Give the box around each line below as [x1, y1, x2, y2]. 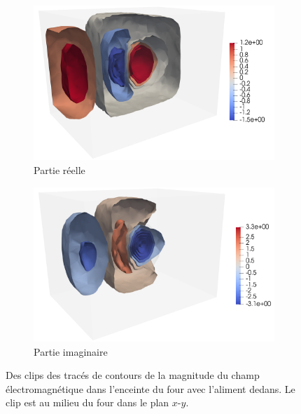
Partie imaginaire [34, 344, 108, 359]
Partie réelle [34, 162, 85, 177]
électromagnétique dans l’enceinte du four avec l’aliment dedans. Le [6, 381, 295, 396]
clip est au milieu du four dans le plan [6, 395, 169, 410]
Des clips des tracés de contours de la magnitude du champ [6, 368, 260, 382]
